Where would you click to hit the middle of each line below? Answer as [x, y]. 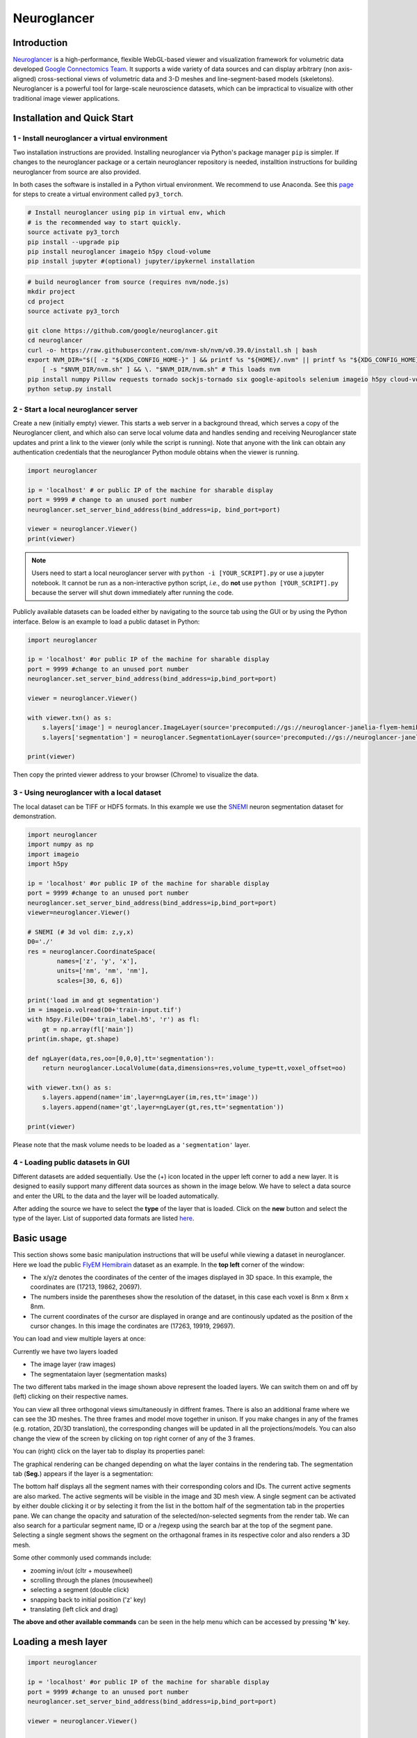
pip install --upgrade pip [73, 242]
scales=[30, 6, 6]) [90, 981]
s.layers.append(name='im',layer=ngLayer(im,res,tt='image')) [150, 1097]
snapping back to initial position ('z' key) [88, 1600]
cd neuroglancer [55, 340]
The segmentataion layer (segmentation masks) [98, 1374]
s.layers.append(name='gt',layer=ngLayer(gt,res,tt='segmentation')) [163, 1107]
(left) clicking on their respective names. [71, 1397]
